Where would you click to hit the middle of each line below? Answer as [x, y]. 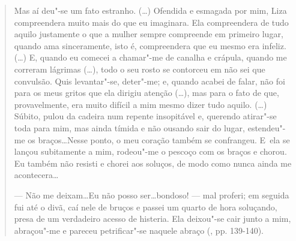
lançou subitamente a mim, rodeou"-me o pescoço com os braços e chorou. [150, 151]
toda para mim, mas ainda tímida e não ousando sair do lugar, [129, 127]
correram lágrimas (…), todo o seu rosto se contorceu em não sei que [140, 69]
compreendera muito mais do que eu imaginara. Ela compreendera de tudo [151, 22]
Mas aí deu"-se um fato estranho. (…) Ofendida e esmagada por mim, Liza [150, 10]
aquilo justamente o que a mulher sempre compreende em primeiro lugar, [149, 34]
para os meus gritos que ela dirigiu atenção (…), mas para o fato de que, [146, 93]
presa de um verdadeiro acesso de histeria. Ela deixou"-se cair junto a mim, [153, 219]
